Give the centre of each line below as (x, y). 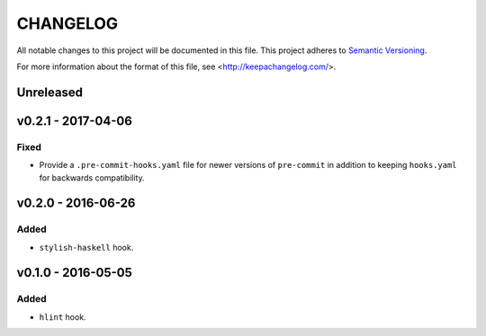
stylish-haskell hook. (86, 247)
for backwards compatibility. (92, 177)
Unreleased (50, 92)
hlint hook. (63, 317)
